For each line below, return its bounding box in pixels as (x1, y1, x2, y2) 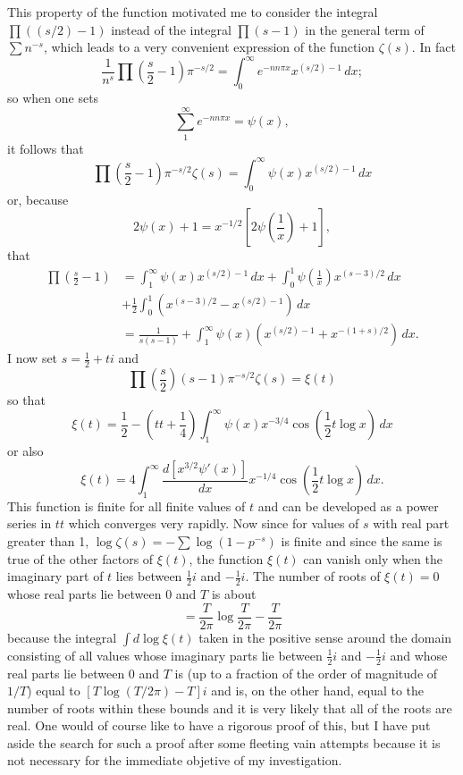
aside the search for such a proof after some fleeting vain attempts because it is (7, 733, 441, 752)
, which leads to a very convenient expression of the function (43, 38, 375, 56)
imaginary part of (7, 567, 104, 585)
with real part (373, 514, 450, 533)
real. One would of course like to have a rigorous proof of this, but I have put (7, 716, 431, 735)
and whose (390, 645, 448, 664)
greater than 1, (7, 532, 89, 550)
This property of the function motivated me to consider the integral (7, 3, 378, 21)
